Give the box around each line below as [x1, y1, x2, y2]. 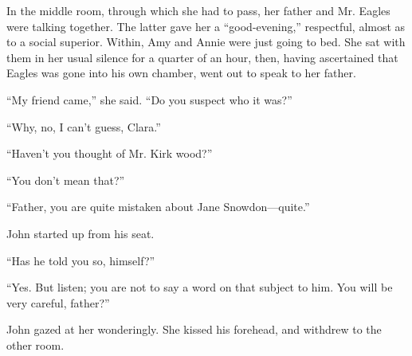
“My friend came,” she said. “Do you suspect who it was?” [6, 91, 292, 108]
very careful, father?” [6, 294, 110, 311]
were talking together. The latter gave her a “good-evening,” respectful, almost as [6, 18, 406, 34]
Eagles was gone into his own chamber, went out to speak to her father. [6, 65, 356, 81]
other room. [6, 336, 65, 353]
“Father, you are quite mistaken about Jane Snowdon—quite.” [6, 198, 310, 215]
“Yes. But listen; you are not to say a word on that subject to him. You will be [6, 279, 393, 295]
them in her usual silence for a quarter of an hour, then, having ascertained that [6, 49, 398, 65]
